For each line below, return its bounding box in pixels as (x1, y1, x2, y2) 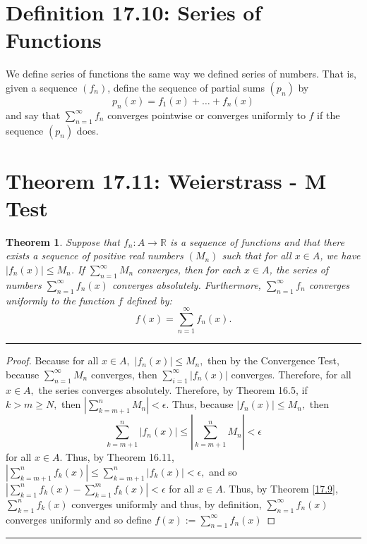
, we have (320, 248, 361, 263)
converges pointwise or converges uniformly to (107, 107, 306, 122)
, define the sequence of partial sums (107, 80, 265, 94)
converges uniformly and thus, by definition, (71, 496, 262, 511)
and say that (6, 107, 61, 122)
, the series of (269, 262, 329, 276)
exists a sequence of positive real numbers (6, 248, 183, 263)
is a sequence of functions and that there (169, 234, 344, 249)
